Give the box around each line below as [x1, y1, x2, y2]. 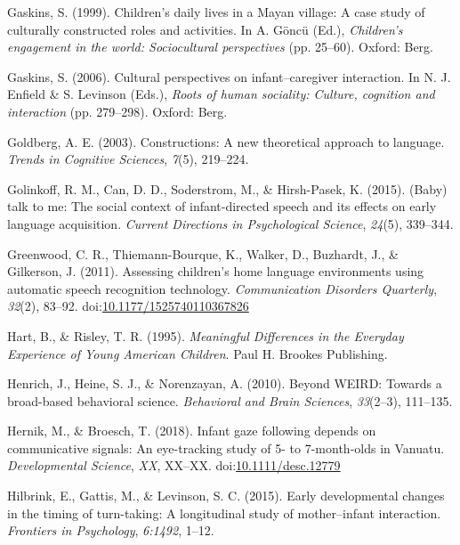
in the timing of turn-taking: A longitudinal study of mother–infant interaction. [7, 503, 441, 522]
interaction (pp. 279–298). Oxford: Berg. [7, 102, 228, 120]
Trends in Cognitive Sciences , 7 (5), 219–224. [7, 150, 249, 168]
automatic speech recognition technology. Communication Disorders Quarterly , [7, 279, 438, 297]
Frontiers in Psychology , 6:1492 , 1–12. [7, 521, 214, 540]
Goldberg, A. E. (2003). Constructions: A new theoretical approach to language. [7, 132, 445, 150]
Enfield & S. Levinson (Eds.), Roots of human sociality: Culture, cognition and [7, 85, 435, 103]
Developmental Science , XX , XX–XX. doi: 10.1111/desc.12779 [7, 456, 341, 475]
